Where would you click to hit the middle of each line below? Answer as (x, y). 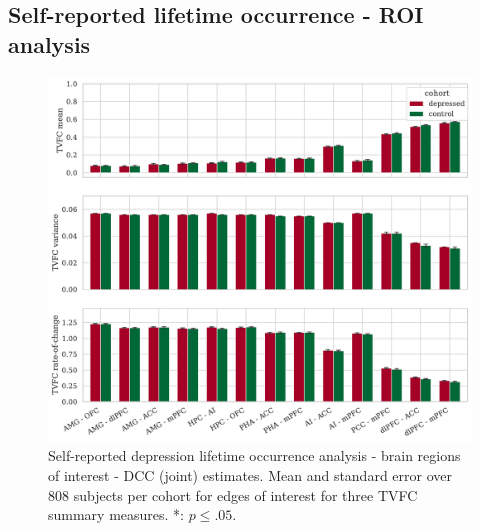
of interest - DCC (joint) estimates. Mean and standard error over (250, 474)
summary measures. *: (116, 514)
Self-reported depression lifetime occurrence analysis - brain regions (254, 455)
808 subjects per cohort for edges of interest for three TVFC (233, 494)
